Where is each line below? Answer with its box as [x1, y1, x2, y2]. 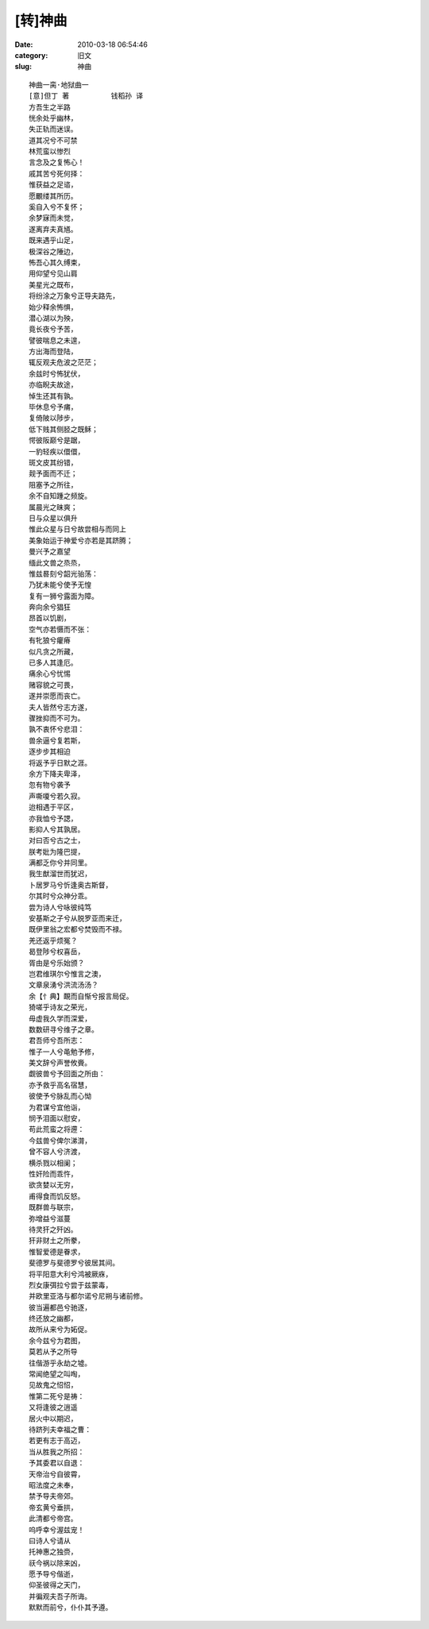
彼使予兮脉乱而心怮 [29, 1092, 91, 1101]
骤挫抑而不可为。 [29, 713, 85, 723]
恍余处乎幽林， [29, 114, 78, 122]
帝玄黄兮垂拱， [29, 1503, 78, 1512]
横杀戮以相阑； [29, 1158, 78, 1168]
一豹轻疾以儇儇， [29, 447, 85, 456]
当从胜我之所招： [29, 1447, 85, 1457]
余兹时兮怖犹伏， [29, 369, 85, 378]
